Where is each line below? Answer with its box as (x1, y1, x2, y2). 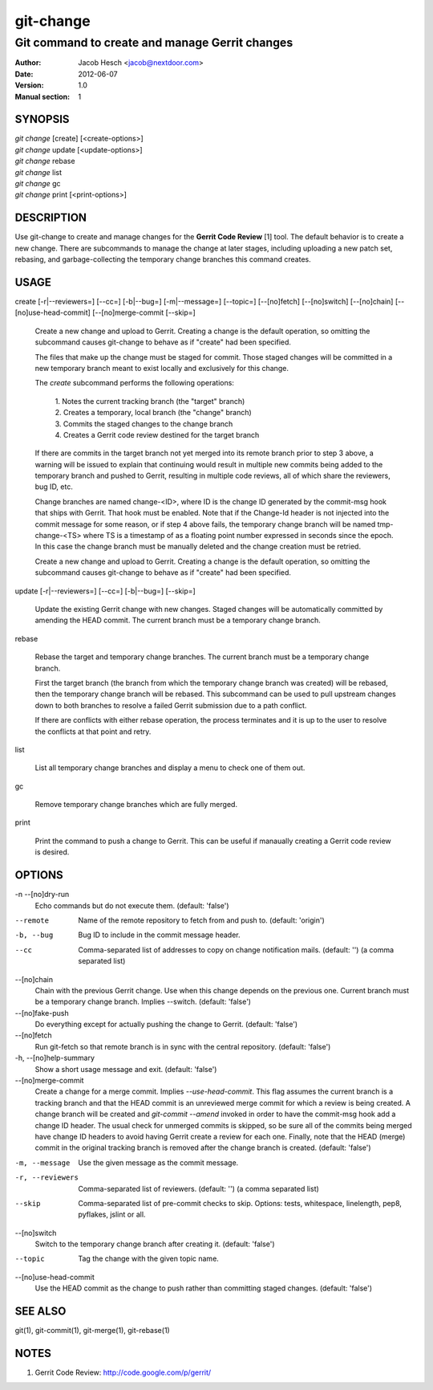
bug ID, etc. (34, 482, 74, 491)
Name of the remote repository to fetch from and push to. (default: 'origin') (78, 915, 325, 925)
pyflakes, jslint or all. (78, 1209, 146, 1220)
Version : (14, 80, 44, 90)
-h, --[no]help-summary (14, 1053, 95, 1063)
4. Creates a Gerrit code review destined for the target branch (55, 430, 260, 439)
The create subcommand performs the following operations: (34, 378, 234, 388)
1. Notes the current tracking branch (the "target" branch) (55, 396, 245, 406)
